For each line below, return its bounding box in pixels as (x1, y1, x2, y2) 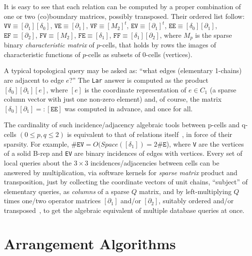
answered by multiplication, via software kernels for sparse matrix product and (4, 167, 237, 177)
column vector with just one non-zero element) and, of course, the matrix (4, 94, 222, 104)
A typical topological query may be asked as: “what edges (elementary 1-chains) (4, 65, 242, 75)
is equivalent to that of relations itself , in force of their (67, 129, 233, 139)
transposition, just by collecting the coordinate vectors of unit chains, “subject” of (4, 177, 248, 187)
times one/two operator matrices (4, 196, 101, 206)
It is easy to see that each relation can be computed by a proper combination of (4, 1, 241, 11)
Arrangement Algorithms (4, 233, 176, 253)
